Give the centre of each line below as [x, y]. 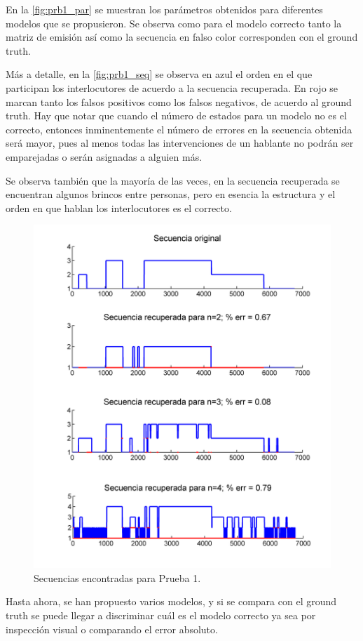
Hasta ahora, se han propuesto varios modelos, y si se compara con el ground [171, 601]
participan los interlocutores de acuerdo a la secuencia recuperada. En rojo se [172, 87]
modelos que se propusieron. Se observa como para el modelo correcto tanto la [174, 23]
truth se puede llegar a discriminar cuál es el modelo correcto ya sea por [161, 615]
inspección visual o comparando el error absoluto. [112, 629]
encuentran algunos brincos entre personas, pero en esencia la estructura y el [171, 194]
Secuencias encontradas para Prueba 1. [117, 577]
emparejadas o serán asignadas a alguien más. [104, 156]
